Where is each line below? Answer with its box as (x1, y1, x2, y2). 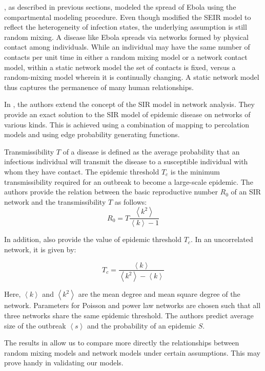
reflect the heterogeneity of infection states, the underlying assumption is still (4, 21, 247, 32)
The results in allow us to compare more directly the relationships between (4, 337, 239, 348)
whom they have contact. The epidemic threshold (4, 166, 159, 177)
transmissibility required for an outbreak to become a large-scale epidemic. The (4, 176, 253, 187)
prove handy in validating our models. (4, 357, 124, 368)
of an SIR (231, 186, 261, 197)
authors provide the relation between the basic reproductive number (4, 186, 218, 197)
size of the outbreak (4, 320, 66, 331)
